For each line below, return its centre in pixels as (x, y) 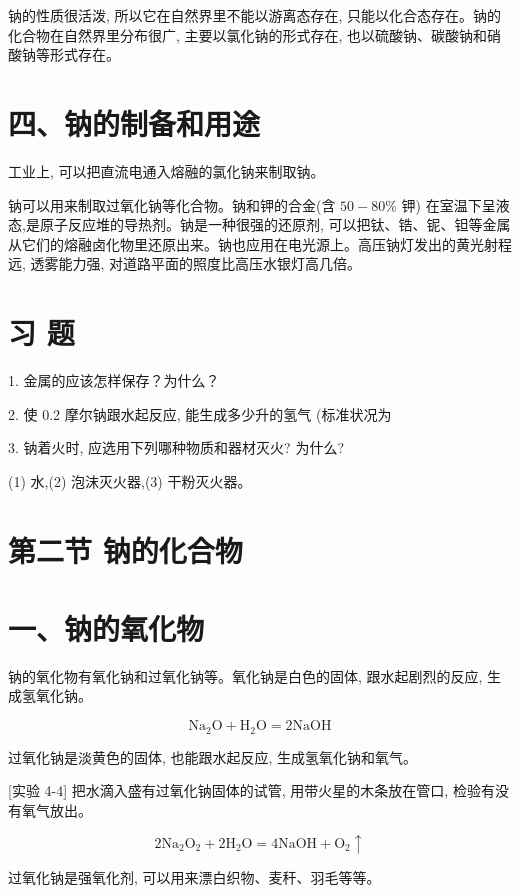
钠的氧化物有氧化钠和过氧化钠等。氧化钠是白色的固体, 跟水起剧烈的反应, (245, 675)
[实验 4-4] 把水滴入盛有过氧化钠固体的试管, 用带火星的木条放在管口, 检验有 (251, 790)
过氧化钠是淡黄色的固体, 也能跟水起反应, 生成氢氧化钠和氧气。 (213, 756)
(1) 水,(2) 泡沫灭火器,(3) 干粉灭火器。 (130, 480)
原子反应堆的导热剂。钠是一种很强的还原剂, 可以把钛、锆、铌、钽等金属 (275, 224)
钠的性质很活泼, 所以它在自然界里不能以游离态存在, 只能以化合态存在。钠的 (255, 15)
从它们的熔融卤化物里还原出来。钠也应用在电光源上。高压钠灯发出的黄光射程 (260, 243)
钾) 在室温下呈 (448, 204)
